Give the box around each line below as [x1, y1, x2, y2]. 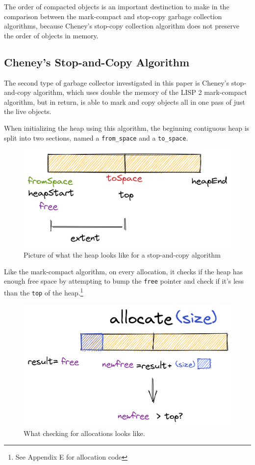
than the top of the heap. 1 [4, 286, 83, 297]
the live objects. [4, 106, 51, 116]
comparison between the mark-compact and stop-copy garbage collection [4, 11, 222, 21]
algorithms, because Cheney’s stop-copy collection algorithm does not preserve [4, 21, 240, 31]
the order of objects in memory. [4, 30, 99, 40]
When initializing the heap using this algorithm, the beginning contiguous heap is [4, 122, 250, 133]
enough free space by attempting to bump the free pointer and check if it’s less [4, 276, 244, 286]
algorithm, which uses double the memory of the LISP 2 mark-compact [33, 87, 247, 97]
